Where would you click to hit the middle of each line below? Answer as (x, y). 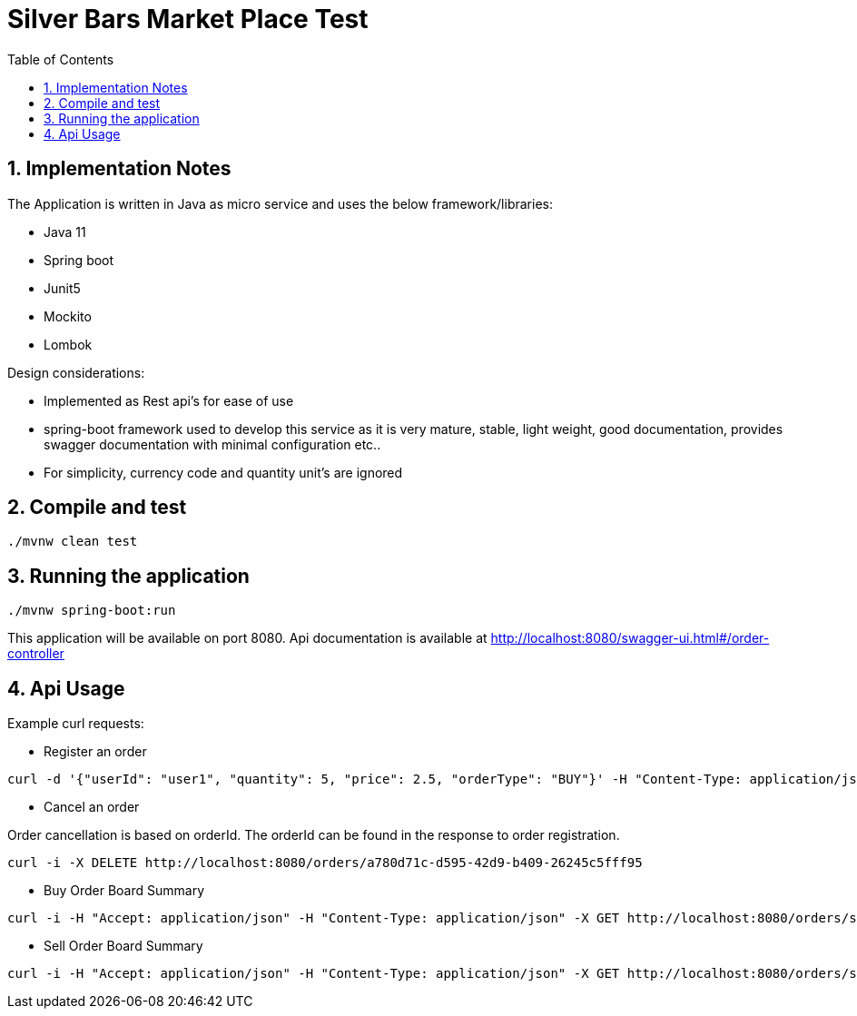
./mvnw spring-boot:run (92, 611)
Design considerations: (76, 372)
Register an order (95, 752)
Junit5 (62, 288)
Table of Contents (61, 59)
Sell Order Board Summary (123, 946)
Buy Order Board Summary (124, 891)
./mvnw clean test (73, 542)
